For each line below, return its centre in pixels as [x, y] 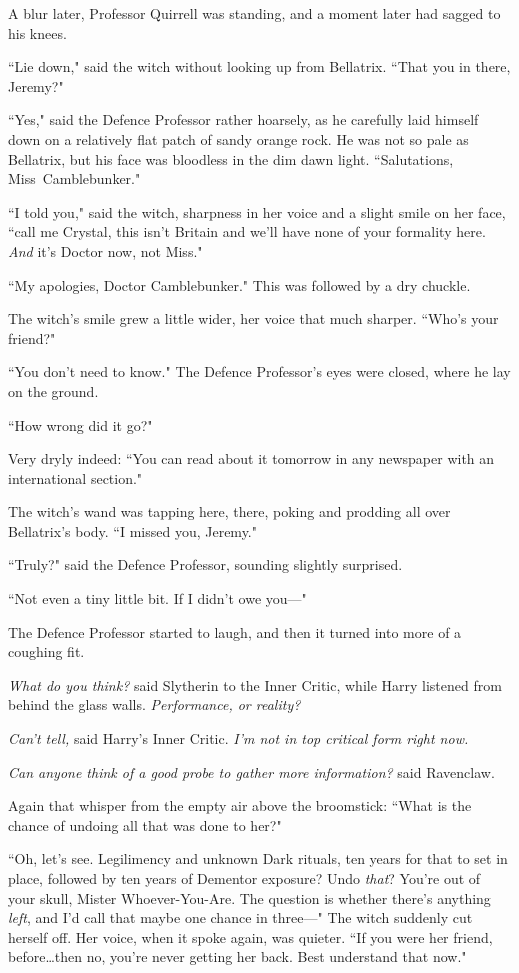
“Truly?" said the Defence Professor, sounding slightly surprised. [205, 564]
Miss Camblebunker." [74, 178]
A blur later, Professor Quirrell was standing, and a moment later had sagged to [254, 13]
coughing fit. [46, 651]
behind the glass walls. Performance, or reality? [154, 704]
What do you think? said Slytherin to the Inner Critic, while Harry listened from [255, 684]
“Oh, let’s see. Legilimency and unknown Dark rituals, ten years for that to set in [258, 858]
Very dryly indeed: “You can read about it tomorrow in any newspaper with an [251, 458]
